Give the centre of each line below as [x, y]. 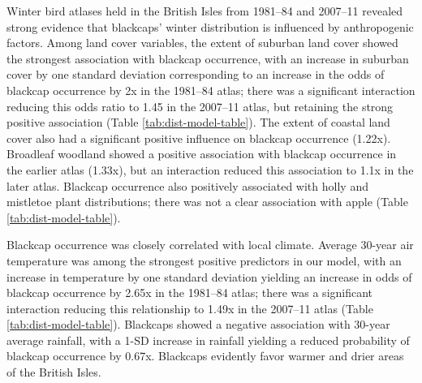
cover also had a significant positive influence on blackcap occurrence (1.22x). [199, 138]
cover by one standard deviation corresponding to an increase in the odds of [196, 74]
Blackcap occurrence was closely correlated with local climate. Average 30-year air [210, 245]
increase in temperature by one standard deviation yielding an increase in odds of [209, 276]
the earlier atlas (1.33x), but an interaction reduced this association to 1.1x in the [210, 169]
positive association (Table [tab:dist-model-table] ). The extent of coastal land [198, 122]
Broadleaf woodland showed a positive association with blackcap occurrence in [202, 154]
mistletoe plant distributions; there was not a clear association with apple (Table [207, 202]
